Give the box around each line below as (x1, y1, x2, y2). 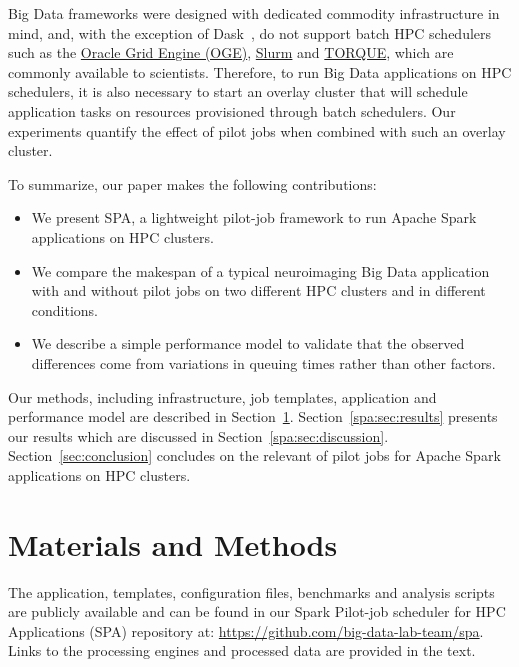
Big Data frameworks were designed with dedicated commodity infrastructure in (8, 3, 500, 23)
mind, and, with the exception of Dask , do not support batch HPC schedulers (8, 22, 492, 43)
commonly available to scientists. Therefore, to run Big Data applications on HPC (8, 61, 512, 82)
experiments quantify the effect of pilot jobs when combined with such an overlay (8, 120, 506, 141)
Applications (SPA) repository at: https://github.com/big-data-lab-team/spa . (8, 620, 484, 641)
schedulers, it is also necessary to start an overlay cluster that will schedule (8, 81, 468, 102)
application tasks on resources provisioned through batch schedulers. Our (8, 100, 456, 121)
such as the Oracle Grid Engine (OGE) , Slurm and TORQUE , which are (8, 42, 454, 63)
